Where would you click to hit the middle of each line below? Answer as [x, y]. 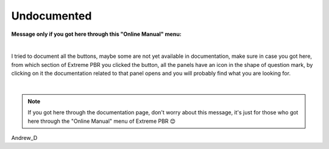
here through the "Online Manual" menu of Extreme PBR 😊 [102, 121]
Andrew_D [24, 138]
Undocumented [51, 16]
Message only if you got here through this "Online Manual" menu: [97, 34]
